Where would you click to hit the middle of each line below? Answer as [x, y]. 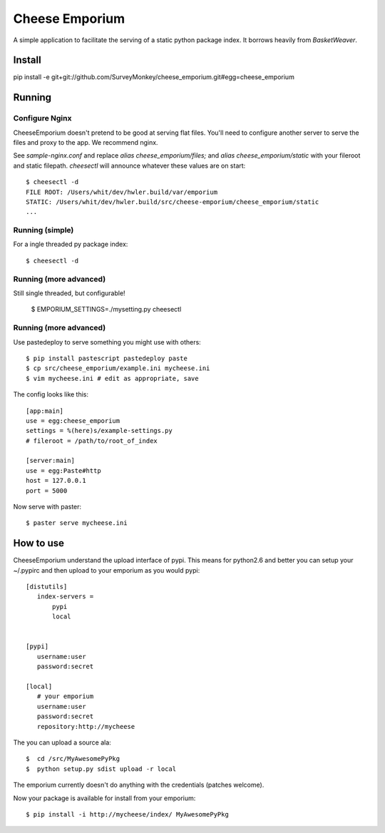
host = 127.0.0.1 [56, 481]
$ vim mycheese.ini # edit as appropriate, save [112, 378]
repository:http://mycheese [86, 726]
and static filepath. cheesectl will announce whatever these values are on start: [129, 165]
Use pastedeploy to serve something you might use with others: [107, 342]
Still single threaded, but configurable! [69, 293]
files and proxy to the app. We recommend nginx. [86, 142]
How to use [38, 543]
